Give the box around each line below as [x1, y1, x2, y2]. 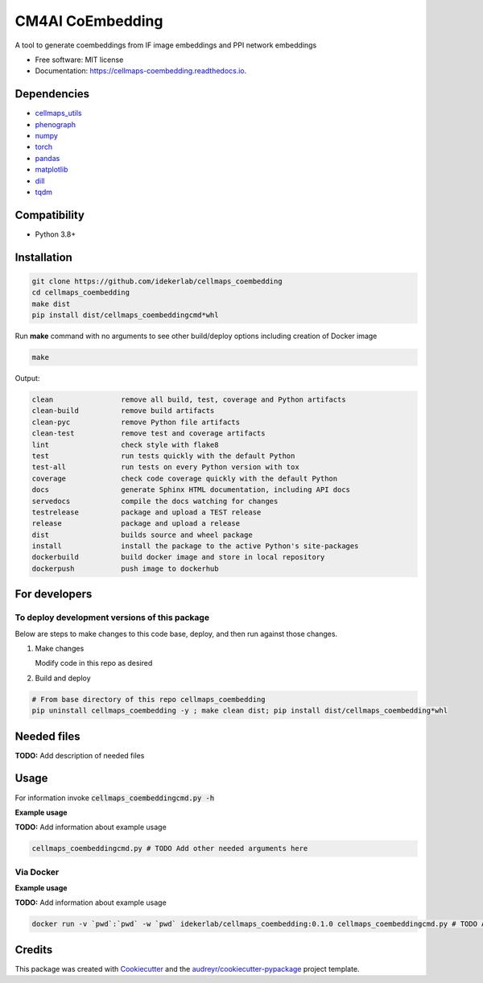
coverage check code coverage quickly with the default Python [31, 473, 338, 483]
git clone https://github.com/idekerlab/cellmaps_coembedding [31, 276, 283, 286]
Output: [14, 374, 40, 382]
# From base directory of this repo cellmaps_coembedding [31, 695, 266, 704]
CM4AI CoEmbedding [14, 12, 163, 30]
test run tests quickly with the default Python [31, 451, 295, 461]
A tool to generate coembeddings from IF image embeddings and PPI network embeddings [14, 40, 317, 50]
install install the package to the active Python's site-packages [31, 542, 359, 551]
